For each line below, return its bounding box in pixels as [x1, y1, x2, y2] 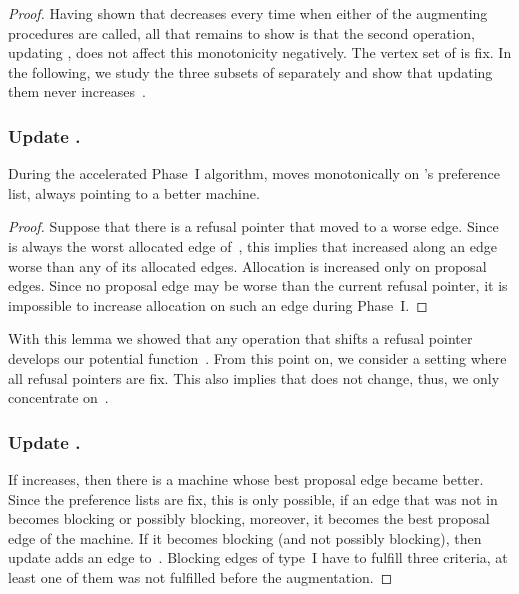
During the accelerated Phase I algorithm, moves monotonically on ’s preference [8, 163, 500, 184]
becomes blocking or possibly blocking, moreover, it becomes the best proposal [8, 508, 490, 529]
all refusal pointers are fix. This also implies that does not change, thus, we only [8, 367, 500, 388]
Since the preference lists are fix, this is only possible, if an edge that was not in [8, 488, 498, 509]
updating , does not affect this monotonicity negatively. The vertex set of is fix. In [8, 42, 512, 63]
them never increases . [8, 81, 146, 102]
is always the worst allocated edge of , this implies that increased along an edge [8, 235, 497, 256]
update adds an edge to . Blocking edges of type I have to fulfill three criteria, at [8, 547, 508, 568]
